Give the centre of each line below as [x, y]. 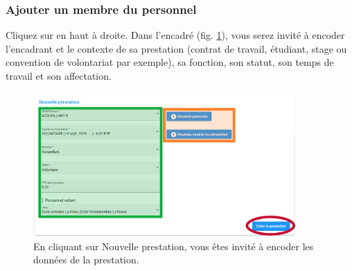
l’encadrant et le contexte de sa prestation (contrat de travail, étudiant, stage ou [176, 48]
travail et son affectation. [59, 76]
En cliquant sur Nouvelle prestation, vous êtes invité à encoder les [174, 246]
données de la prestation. [86, 260]
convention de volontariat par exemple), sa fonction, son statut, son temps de [170, 62]
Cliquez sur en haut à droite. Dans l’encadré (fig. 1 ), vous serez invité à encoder [175, 35]
